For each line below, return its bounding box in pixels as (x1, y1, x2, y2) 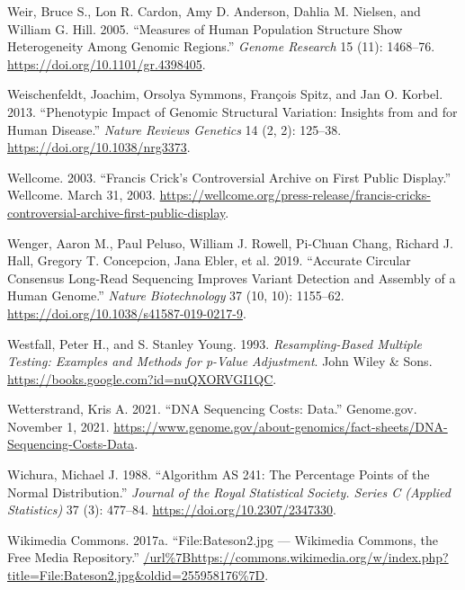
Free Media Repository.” (7, 548, 139, 567)
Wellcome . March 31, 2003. (7, 185, 156, 204)
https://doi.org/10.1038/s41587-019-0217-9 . (7, 303, 246, 322)
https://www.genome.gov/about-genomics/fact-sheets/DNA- (113, 416, 448, 435)
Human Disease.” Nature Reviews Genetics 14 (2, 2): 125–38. (7, 120, 342, 139)
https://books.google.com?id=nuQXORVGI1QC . (7, 369, 277, 388)
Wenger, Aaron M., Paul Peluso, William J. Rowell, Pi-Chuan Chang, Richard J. (7, 233, 453, 252)
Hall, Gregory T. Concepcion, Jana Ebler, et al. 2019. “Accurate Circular (7, 251, 411, 270)
